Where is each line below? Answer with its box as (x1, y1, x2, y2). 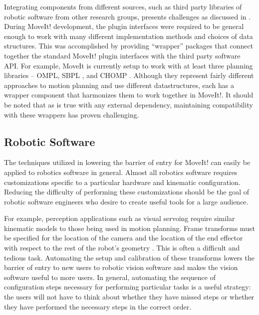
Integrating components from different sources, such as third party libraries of (4, 1, 242, 11)
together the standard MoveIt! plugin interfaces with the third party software (4, 50, 241, 60)
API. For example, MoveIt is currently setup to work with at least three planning (4, 60, 253, 70)
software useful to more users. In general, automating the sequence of (4, 271, 216, 282)
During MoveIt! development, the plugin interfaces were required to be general (4, 21, 244, 31)
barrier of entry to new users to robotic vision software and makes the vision (4, 262, 238, 272)
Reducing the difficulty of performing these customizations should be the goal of (4, 186, 249, 197)
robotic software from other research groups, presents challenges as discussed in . (4, 11, 251, 21)
